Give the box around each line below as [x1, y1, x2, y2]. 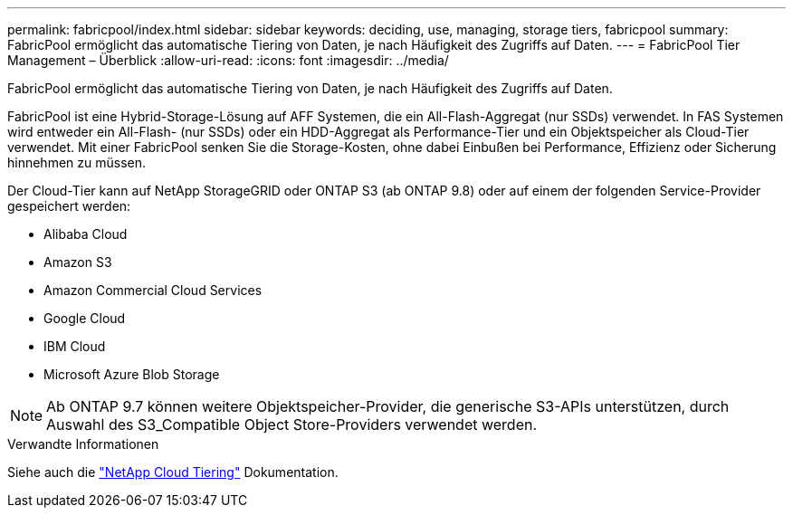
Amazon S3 [43, 254, 112, 270]
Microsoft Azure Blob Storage [43, 367, 220, 382]
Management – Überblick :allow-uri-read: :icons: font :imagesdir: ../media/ [7, 52, 449, 68]
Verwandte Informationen [7, 436, 159, 452]
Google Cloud [43, 310, 126, 326]
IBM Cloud [43, 339, 106, 354]
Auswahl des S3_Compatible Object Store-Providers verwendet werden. [46, 415, 538, 434]
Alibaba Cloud [43, 226, 128, 242]
